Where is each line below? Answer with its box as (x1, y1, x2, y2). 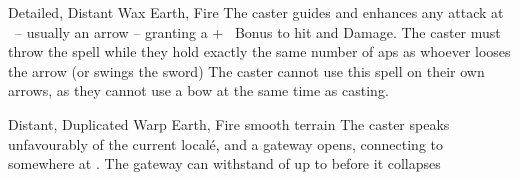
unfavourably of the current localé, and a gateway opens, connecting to (8, 133, 443, 154)
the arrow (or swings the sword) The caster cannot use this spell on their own (8, 60, 485, 81)
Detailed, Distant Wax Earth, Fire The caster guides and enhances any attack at (8, 2, 504, 22)
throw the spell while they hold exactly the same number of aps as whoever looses (8, 41, 511, 62)
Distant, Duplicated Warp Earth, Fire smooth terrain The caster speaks (8, 113, 450, 134)
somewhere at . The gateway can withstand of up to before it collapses (8, 153, 441, 174)
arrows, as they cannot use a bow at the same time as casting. (8, 80, 389, 101)
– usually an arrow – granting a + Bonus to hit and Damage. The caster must (14, 21, 501, 42)
